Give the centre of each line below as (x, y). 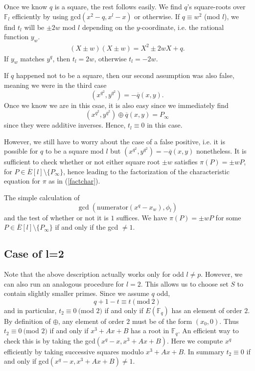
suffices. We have (142, 217)
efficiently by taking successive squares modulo (74, 351)
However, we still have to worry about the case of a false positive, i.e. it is (115, 141)
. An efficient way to (208, 331)
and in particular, (30, 310)
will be (34, 27)
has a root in (150, 331)
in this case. (165, 125)
